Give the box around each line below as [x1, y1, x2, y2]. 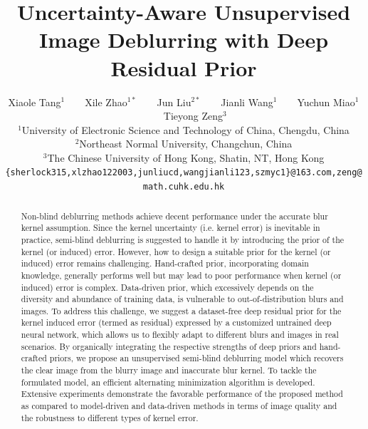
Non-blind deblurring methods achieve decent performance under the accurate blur [21, 210, 328, 222]
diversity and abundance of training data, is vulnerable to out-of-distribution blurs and [21, 293, 344, 305]
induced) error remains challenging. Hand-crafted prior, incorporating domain [21, 257, 309, 269]
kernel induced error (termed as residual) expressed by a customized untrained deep [21, 316, 332, 329]
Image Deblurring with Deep [38, 25, 329, 54]
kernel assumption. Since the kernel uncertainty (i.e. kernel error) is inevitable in [21, 222, 320, 234]
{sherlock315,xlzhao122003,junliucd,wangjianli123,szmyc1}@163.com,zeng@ [5, 167, 362, 178]
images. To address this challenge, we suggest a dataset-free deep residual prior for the [21, 304, 342, 316]
